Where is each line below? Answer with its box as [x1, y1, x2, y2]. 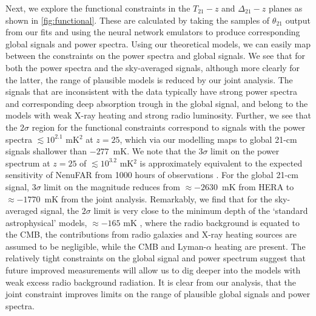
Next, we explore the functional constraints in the [5, 2, 190, 14]
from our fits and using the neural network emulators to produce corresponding [5, 26, 300, 38]
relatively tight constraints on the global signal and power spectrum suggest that [5, 252, 306, 264]
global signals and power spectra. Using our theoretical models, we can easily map [5, 37, 311, 50]
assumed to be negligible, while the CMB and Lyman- [5, 239, 207, 252]
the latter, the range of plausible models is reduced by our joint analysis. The [5, 73, 293, 86]
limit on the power [210, 145, 280, 157]
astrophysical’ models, [5, 216, 87, 228]
